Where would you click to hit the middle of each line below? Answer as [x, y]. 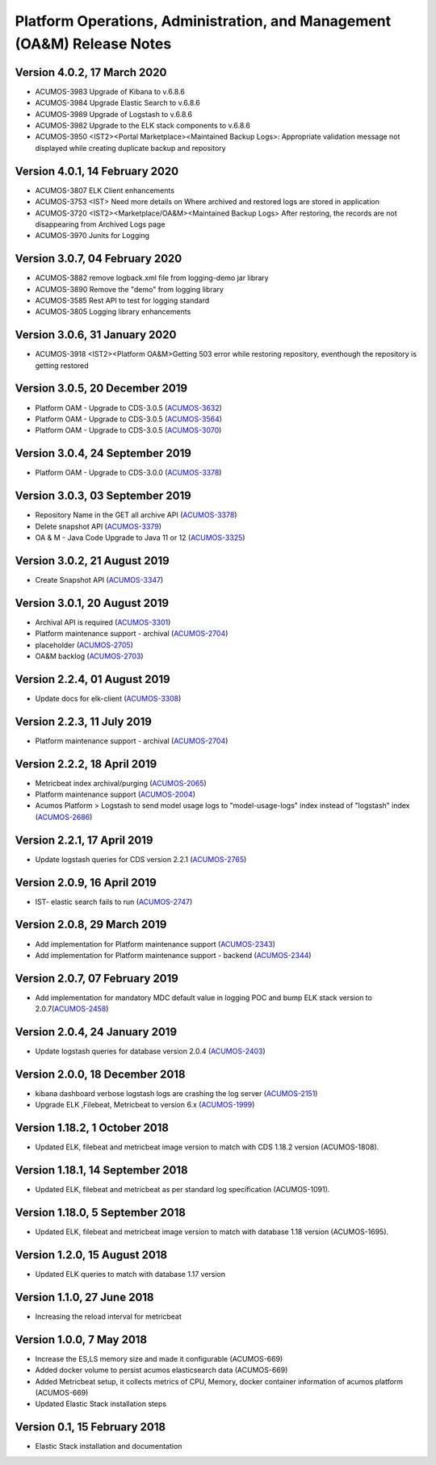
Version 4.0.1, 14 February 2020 [97, 171]
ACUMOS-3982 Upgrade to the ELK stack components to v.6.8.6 [143, 126]
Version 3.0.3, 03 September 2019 [103, 496]
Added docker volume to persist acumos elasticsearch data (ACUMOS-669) [161, 1370]
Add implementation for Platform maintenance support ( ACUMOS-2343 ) [155, 944]
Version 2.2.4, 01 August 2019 [92, 679]
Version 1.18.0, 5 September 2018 [100, 1213]
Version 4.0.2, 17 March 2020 [91, 72]
